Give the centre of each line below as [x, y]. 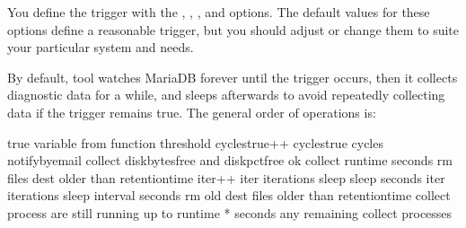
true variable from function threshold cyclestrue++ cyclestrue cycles [195, 142]
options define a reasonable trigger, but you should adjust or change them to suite [233, 29]
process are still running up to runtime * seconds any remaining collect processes [230, 212]
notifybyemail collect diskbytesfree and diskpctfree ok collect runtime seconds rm [230, 160]
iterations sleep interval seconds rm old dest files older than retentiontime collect [229, 195]
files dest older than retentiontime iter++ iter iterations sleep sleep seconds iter [226, 177]
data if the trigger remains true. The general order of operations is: [192, 112]
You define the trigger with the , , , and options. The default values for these [219, 12]
